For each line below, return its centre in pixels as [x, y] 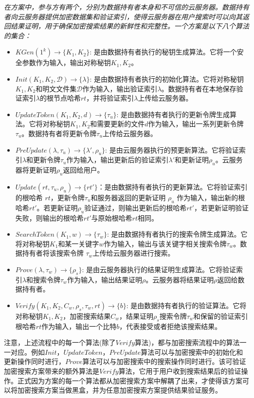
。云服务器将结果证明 [180, 279]
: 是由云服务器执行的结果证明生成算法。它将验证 [159, 269]
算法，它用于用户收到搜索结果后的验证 [180, 371]
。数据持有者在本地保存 [199, 88]
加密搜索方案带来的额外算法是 [52, 371]
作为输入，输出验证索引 [120, 88]
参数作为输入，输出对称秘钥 [66, 62]
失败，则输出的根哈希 [49, 217]
